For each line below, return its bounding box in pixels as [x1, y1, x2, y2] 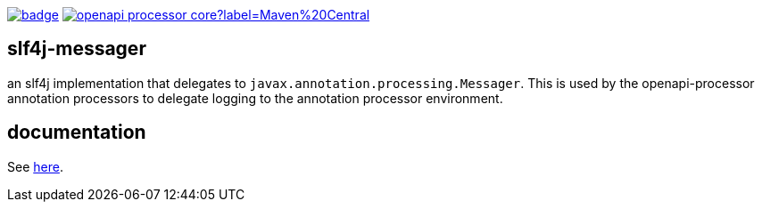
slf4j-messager [7, 37, 146, 60]
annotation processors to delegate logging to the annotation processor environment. [7, 90, 503, 106]
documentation [7, 121, 146, 144]
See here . [7, 158, 63, 174]
